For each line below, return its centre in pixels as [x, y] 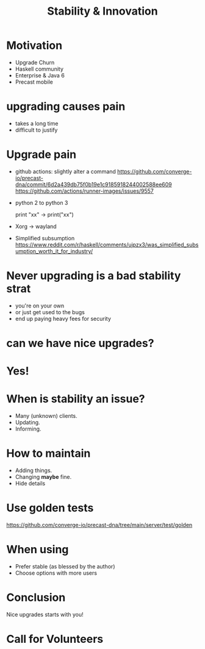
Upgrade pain [41, 155]
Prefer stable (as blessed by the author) [65, 566]
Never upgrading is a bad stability [94, 276]
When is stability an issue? [76, 399]
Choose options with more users [56, 573]
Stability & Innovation [103, 11]
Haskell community [39, 69]
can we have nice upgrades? [80, 343]
